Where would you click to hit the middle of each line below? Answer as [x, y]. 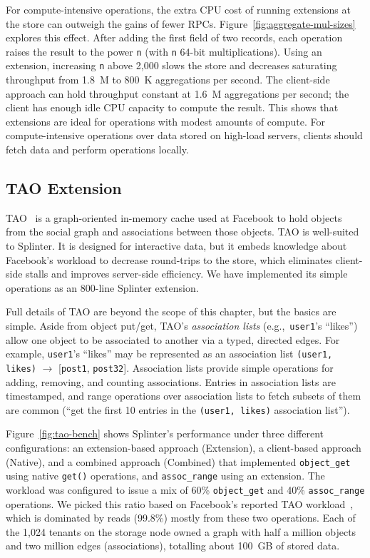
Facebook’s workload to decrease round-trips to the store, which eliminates [169, 259]
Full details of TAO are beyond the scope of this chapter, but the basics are [171, 311]
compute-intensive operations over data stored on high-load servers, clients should [184, 135]
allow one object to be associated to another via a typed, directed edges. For [173, 339]
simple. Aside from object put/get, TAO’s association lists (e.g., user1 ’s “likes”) [182, 326]
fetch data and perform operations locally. [97, 149]
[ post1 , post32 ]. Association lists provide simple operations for [196, 367]
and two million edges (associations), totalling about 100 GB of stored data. [173, 546]
